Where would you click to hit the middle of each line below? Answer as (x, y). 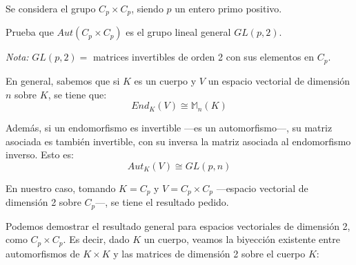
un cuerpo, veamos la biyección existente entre (242, 239)
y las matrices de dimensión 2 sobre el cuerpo (209, 253)
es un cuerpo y (165, 80)
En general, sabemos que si (63, 80)
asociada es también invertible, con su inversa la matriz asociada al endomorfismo (178, 141)
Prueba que (30, 32)
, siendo (147, 8)
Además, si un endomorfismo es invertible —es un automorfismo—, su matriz (169, 128)
